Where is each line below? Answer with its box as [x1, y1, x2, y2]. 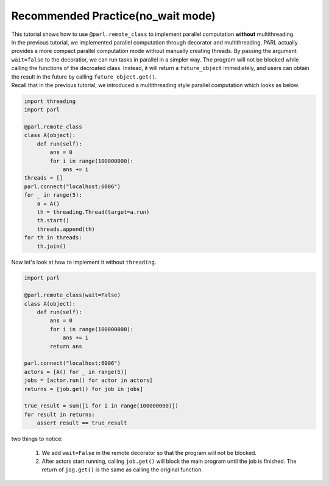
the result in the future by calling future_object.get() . [11, 73, 157, 80]
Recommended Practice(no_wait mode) [11, 9, 216, 23]
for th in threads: [24, 234, 82, 241]
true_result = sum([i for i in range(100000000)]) [24, 403, 179, 409]
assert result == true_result [37, 420, 127, 426]
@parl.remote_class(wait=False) [24, 292, 121, 298]
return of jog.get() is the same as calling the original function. [41, 466, 203, 473]
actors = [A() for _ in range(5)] [24, 368, 127, 375]
